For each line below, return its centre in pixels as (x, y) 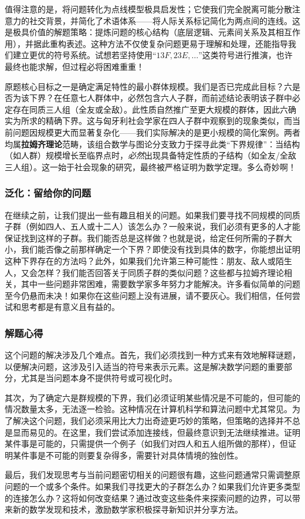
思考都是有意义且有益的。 (70, 307)
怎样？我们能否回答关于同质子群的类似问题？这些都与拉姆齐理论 (160, 272)
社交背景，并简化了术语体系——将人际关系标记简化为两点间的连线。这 (165, 20)
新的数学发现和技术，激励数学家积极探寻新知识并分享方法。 (128, 509)
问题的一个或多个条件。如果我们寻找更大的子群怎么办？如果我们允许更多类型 (152, 486)
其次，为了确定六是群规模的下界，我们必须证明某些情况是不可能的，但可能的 (152, 397)
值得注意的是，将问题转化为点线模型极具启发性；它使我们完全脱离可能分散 (148, 9)
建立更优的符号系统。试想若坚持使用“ (84, 55)
